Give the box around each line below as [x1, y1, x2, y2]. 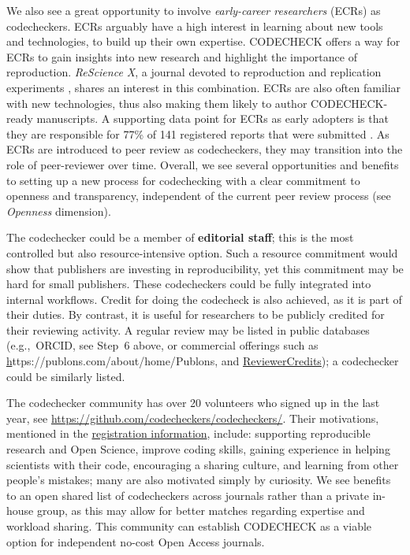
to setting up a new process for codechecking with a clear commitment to [6, 172, 360, 188]
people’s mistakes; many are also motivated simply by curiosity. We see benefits [6, 472, 391, 488]
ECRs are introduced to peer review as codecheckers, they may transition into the [6, 141, 403, 157]
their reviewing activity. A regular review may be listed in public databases [6, 321, 370, 338]
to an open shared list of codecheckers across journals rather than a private [6, 487, 369, 503]
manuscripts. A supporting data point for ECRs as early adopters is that [36, 110, 389, 127]
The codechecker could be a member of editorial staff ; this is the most [6, 229, 354, 246]
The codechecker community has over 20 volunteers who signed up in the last [6, 394, 380, 411]
